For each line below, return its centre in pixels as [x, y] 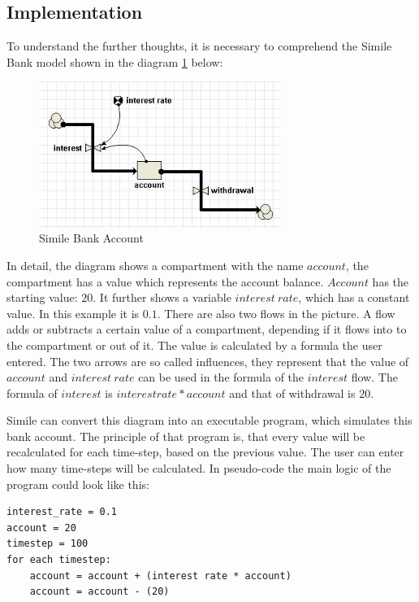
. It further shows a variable [162, 297]
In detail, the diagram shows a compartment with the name [155, 265]
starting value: [42, 297]
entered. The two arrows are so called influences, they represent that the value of [208, 361]
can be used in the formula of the [221, 377]
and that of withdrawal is [292, 393]
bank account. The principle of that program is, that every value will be [186, 436]
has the [391, 281]
